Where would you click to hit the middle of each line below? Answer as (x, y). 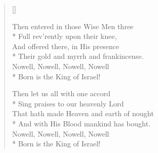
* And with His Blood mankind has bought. (81, 123)
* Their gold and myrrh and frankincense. (78, 56)
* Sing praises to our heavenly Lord (68, 103)
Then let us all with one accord (61, 93)
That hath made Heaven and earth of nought (83, 113)
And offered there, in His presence (66, 46)
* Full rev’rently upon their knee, (64, 36)
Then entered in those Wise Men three (73, 26)
